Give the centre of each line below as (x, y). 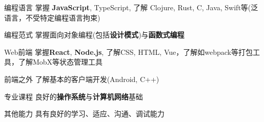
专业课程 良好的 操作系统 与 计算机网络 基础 (74, 96)
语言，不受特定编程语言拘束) (52, 17)
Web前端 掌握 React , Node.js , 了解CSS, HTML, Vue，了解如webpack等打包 (128, 52)
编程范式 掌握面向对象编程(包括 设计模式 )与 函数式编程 (94, 35)
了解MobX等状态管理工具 (60, 62)
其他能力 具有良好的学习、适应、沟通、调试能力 (84, 114)
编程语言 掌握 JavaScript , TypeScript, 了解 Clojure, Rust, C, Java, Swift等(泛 (131, 7)
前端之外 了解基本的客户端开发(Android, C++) (82, 79)
